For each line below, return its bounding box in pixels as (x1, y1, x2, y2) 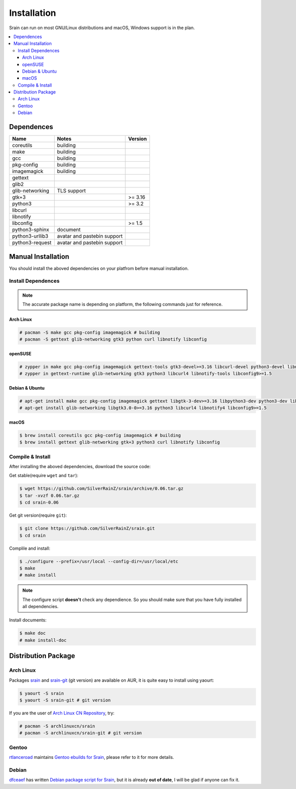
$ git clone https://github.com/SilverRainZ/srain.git (19, 526, 155, 531)
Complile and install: (9, 545, 50, 551)
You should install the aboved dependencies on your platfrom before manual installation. (9, 265, 189, 271)
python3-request (12, 239, 52, 246)
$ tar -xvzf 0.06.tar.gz (19, 492, 80, 498)
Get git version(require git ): (9, 512, 67, 519)
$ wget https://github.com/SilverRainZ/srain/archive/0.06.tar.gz (19, 486, 184, 491)
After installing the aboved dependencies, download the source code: (9, 464, 151, 470)
